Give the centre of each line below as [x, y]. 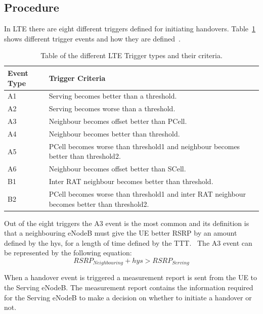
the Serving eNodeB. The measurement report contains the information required [129, 287]
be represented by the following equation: [68, 253]
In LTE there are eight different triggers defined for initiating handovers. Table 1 [130, 29]
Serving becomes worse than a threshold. [112, 108]
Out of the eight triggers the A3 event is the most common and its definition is [127, 223]
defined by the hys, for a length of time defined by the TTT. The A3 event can [128, 242]
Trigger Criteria [77, 78]
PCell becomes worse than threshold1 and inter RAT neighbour [147, 193]
